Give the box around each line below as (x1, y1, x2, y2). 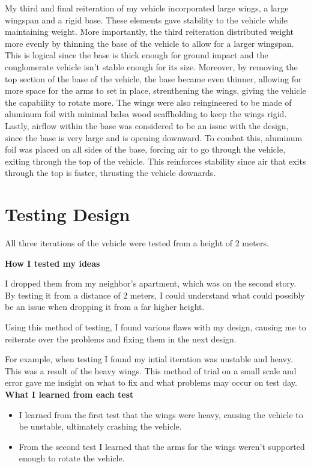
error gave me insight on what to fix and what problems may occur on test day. (5, 376, 297, 389)
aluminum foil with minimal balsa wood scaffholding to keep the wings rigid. (5, 108, 287, 120)
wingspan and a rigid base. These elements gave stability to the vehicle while (5, 13, 288, 26)
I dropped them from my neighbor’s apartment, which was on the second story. (5, 277, 297, 290)
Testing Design (5, 202, 130, 226)
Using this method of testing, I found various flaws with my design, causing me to (5, 321, 306, 333)
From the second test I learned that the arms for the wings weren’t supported (19, 440, 305, 452)
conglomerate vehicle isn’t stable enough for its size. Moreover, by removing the (5, 60, 298, 73)
